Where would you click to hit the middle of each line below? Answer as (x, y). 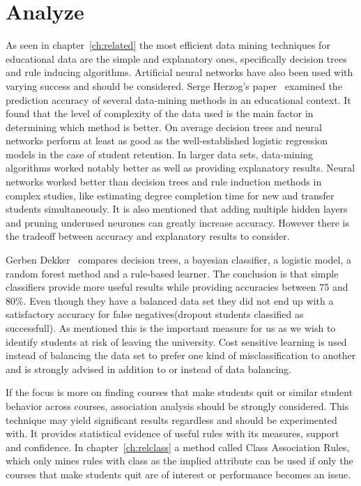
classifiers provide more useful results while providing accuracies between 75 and (177, 287)
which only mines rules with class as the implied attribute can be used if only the (179, 461)
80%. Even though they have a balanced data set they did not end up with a (170, 300)
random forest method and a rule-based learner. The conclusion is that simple (172, 273)
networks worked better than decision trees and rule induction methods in (164, 182)
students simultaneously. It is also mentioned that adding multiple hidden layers (177, 209)
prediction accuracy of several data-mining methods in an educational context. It (178, 99)
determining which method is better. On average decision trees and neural (164, 127)
